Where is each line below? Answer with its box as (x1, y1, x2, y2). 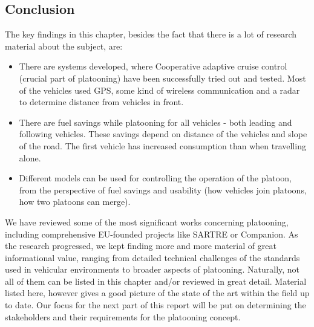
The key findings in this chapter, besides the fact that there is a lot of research (5, 28, 297, 40)
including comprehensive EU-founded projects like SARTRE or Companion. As (5, 227, 298, 240)
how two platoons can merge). (19, 195, 131, 208)
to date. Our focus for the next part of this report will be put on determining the (5, 299, 306, 311)
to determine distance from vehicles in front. (19, 96, 184, 108)
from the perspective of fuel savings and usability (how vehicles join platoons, (19, 183, 307, 196)
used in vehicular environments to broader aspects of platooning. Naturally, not (5, 263, 300, 276)
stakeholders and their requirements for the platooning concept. (5, 310, 241, 323)
